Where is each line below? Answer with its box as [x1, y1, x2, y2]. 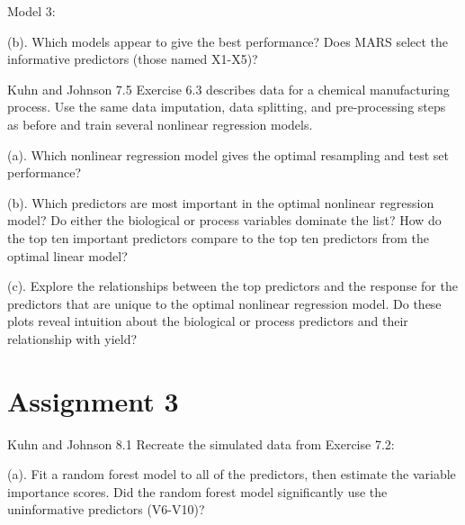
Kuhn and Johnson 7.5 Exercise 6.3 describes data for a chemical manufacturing [7, 79, 450, 98]
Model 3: [7, 2, 56, 20]
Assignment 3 [7, 382, 179, 419]
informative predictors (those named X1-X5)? [7, 50, 258, 68]
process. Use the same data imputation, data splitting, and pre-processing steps [7, 97, 446, 116]
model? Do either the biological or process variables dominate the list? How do [7, 211, 442, 230]
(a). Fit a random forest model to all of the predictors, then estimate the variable [7, 465, 456, 484]
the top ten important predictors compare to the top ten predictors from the [7, 228, 430, 247]
